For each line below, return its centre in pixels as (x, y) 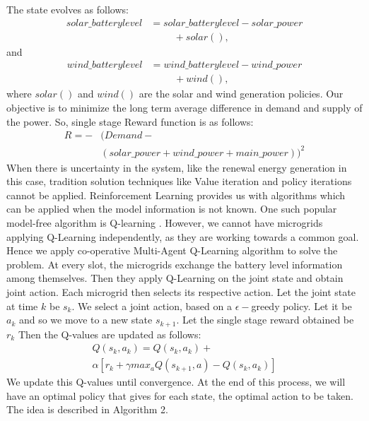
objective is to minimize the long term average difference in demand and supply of (184, 107)
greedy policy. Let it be (301, 306)
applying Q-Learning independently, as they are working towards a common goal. (183, 236)
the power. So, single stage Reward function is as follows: (130, 121)
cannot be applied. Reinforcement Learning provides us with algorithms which (176, 195)
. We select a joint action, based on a (152, 306)
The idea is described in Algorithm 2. (87, 409)
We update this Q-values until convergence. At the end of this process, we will (176, 382)
